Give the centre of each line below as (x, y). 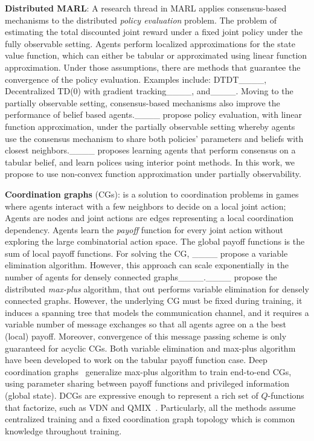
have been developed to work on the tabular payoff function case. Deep (136, 360)
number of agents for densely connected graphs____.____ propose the (141, 277)
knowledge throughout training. (63, 430)
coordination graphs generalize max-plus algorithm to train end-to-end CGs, (148, 371)
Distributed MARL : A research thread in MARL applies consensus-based (146, 8)
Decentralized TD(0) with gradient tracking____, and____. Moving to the (149, 91)
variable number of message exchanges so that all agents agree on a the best (146, 324)
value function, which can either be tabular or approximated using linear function (156, 55)
